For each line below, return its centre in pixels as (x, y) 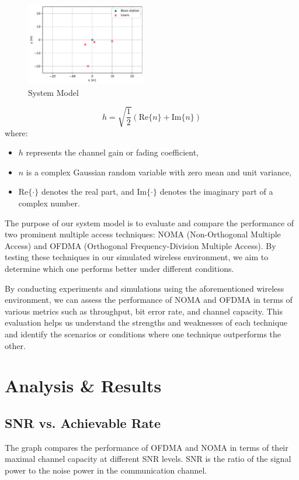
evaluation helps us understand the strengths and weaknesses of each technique (146, 322)
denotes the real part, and (88, 191)
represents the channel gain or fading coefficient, (112, 152)
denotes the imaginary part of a (216, 191)
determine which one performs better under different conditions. (119, 269)
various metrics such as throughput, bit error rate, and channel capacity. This (144, 311)
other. (15, 345)
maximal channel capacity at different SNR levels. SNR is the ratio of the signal (148, 459)
